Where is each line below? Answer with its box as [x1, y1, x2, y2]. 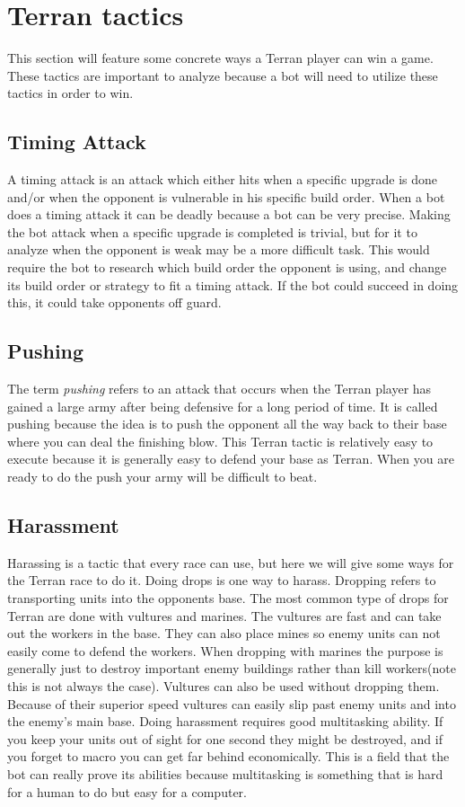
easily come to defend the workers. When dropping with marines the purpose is [7, 641, 443, 660]
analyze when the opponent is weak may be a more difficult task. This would [7, 240, 430, 259]
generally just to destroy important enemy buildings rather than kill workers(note [7, 659, 456, 678]
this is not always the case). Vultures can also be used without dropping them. [7, 676, 440, 695]
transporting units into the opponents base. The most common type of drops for [7, 589, 449, 607]
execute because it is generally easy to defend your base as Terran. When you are [7, 449, 454, 468]
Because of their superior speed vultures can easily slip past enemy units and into [7, 694, 456, 713]
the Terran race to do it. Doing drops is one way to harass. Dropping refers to [7, 571, 436, 590]
